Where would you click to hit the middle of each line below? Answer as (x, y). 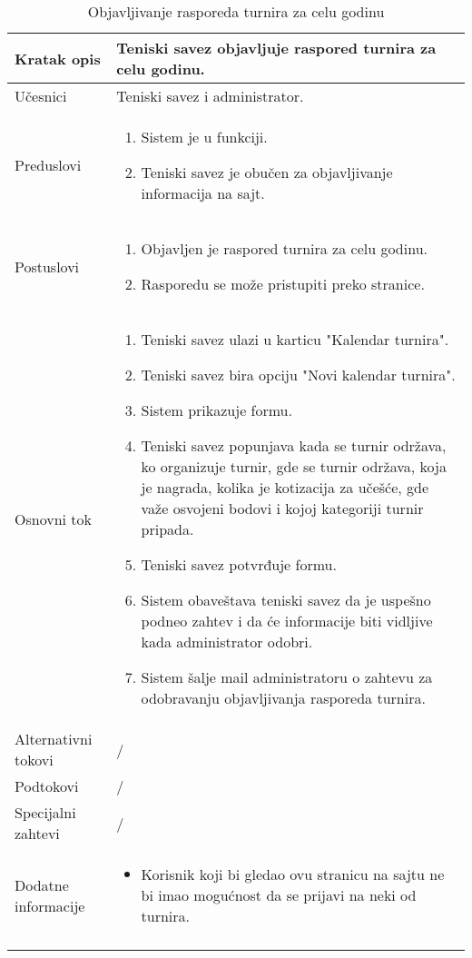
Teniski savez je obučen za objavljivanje (267, 172)
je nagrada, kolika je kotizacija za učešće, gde (285, 487)
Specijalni (45, 812)
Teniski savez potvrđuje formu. (239, 564)
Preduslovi (48, 165)
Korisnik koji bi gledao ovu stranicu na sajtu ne (293, 874)
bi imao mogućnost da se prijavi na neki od (279, 895)
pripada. (167, 529)
